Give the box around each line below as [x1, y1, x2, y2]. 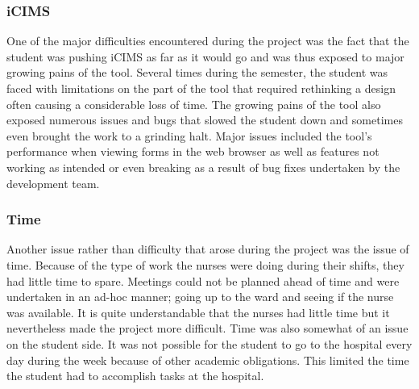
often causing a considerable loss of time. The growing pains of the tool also [6, 95, 381, 112]
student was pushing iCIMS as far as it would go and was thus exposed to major [6, 48, 404, 65]
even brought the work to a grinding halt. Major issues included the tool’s [6, 127, 372, 144]
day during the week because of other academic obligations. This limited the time [6, 351, 409, 368]
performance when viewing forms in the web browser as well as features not [6, 143, 380, 160]
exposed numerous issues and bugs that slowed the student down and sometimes [6, 111, 403, 128]
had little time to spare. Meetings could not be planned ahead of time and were [6, 272, 400, 289]
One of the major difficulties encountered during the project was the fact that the [6, 32, 409, 49]
